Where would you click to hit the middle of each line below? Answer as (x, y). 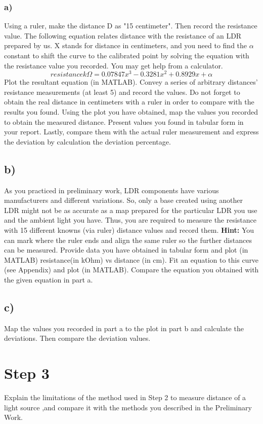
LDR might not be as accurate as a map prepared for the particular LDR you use (131, 210)
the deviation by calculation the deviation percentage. (87, 141)
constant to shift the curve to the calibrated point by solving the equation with (127, 55)
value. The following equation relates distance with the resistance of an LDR (123, 35)
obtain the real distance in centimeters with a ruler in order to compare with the (129, 102)
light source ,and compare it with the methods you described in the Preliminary (128, 407)
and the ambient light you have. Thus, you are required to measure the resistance (130, 220)
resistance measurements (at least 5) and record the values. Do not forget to (122, 92)
